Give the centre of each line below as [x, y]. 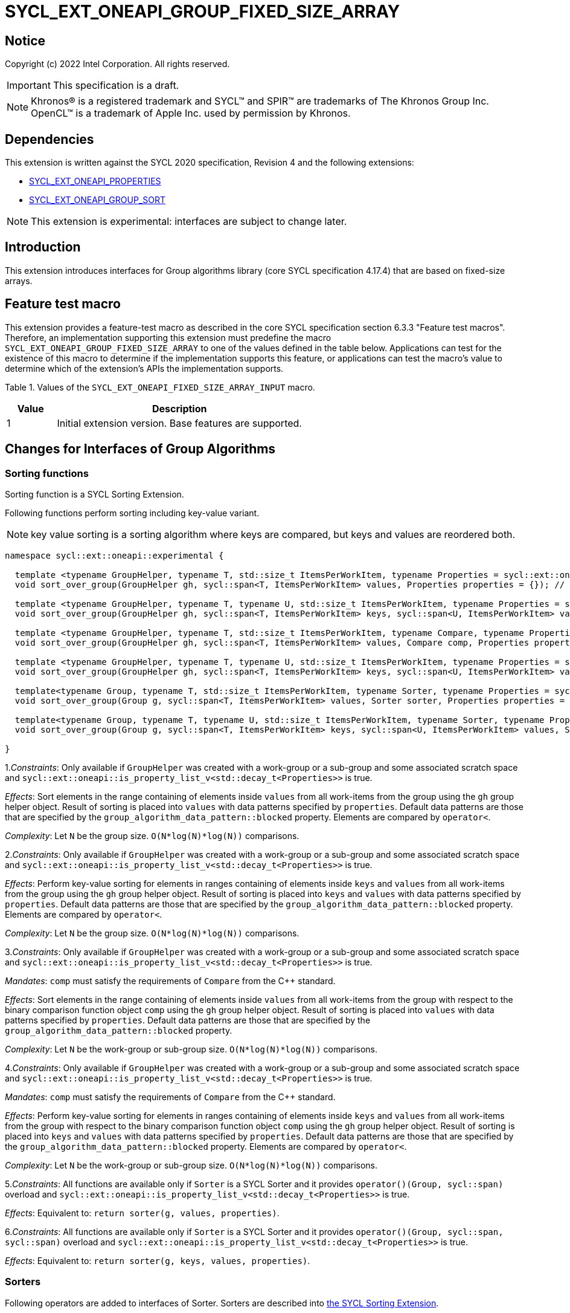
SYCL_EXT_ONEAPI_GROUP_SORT [97, 200]
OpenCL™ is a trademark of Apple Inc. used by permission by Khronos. [191, 113]
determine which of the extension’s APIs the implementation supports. [144, 368]
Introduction [43, 247]
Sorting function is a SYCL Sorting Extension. [94, 494]
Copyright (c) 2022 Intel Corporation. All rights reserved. [117, 64]
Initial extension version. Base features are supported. [179, 423]
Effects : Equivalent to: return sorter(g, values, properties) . [142, 1213]
